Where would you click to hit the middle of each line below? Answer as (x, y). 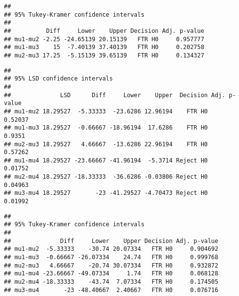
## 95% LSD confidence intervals (58, 79)
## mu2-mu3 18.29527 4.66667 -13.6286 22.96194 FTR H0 (106, 144)
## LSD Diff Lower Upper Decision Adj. (115, 95)
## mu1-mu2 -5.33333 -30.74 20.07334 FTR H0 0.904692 (111, 249)
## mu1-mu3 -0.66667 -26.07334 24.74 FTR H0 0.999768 (111, 257)
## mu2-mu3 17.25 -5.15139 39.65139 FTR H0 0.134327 (104, 55)
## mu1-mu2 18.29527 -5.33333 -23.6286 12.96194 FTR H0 (106, 111)
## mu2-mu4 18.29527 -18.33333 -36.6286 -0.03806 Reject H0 (106, 177)
